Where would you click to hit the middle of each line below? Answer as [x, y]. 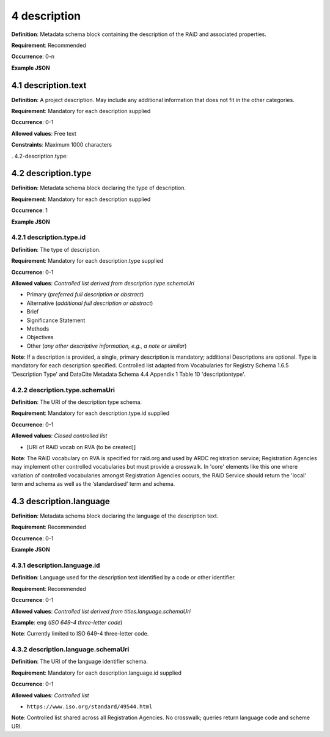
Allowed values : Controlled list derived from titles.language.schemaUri [101, 611]
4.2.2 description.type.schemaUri [63, 390]
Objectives [40, 337]
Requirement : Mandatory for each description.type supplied [87, 261]
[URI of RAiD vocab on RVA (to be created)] [81, 447]
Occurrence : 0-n [33, 57]
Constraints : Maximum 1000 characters [62, 145]
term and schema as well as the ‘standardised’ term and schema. [93, 484]
